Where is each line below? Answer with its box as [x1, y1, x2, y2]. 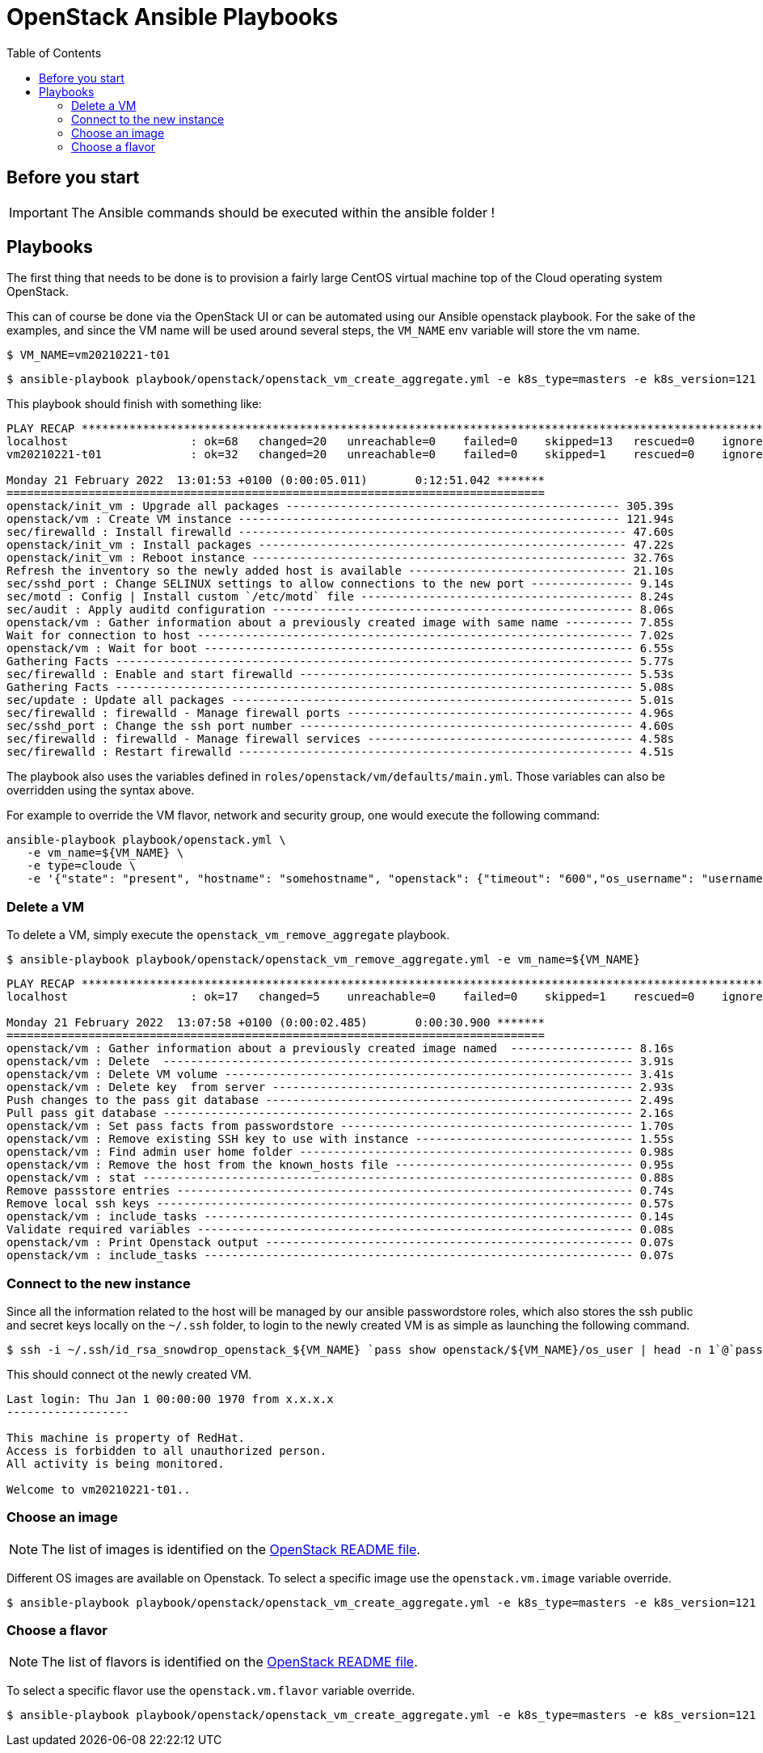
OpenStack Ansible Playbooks [6, 3, 339, 31]
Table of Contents [6, 45, 102, 60]
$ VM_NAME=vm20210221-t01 [6, 348, 171, 362]
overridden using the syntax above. [6, 783, 195, 798]
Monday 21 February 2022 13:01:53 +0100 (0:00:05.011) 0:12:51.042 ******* [6, 474, 545, 487]
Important [9, 204, 68, 221]
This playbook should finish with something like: [6, 397, 262, 411]
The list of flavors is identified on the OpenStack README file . [41, 1654, 418, 1671]
